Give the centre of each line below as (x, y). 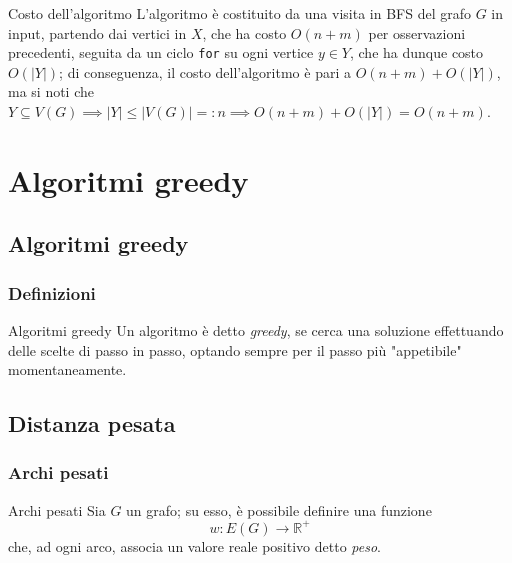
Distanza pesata (92, 423)
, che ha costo (244, 32)
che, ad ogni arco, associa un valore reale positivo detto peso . (194, 545)
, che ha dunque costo (416, 52)
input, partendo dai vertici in (97, 32)
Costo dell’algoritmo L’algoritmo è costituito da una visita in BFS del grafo (239, 13)
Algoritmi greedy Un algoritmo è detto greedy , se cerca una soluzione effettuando (256, 330)
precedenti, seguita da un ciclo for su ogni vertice (161, 52)
